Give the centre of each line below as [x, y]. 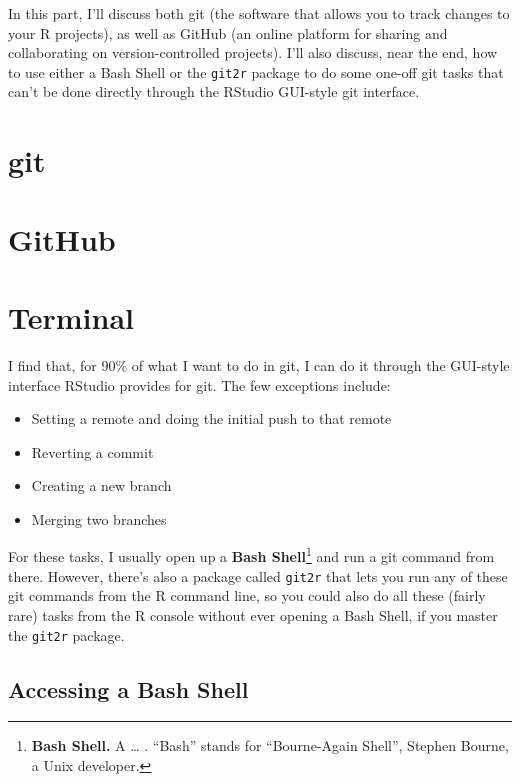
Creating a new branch [101, 485]
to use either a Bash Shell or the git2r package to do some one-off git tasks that [256, 71]
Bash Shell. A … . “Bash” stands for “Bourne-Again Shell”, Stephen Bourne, [270, 745]
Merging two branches [99, 518]
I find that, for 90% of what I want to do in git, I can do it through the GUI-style [259, 364]
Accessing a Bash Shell [128, 688]
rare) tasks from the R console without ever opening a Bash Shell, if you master [253, 614]
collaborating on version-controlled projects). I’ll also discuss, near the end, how [253, 52]
